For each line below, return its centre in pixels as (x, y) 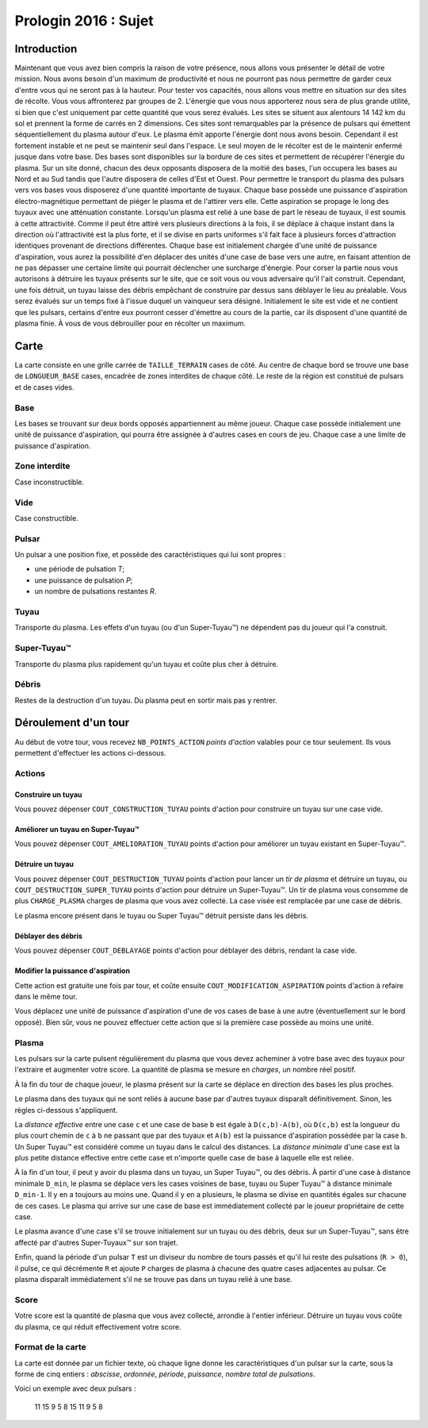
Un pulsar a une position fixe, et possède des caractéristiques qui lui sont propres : (150, 555)
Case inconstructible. (50, 482)
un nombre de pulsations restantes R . (96, 591)
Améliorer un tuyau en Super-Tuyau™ (77, 829)
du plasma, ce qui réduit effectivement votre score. (98, 1326)
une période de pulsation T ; (80, 569)
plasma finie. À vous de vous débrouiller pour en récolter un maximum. (130, 323)
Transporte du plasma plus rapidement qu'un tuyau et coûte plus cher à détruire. (147, 664)
